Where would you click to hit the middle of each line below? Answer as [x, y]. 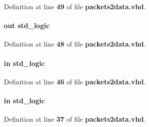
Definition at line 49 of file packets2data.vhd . [75, 6]
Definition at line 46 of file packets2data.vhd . [75, 81]
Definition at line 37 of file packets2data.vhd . [75, 119]
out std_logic [27, 25]
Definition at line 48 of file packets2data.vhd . [75, 44]
